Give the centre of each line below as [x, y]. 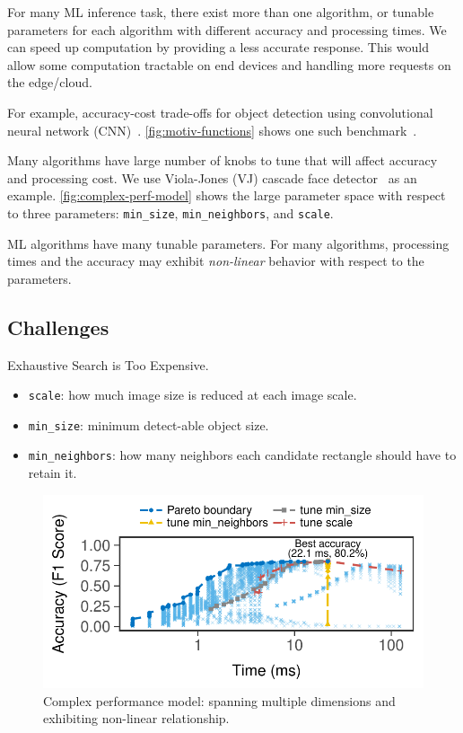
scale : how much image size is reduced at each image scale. [192, 395]
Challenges [58, 327]
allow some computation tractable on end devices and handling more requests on [229, 64]
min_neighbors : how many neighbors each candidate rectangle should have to [242, 455]
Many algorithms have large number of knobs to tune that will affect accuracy [223, 160]
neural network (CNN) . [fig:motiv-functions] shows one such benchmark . [212, 130]
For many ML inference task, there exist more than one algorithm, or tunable [221, 12]
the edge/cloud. [50, 82]
